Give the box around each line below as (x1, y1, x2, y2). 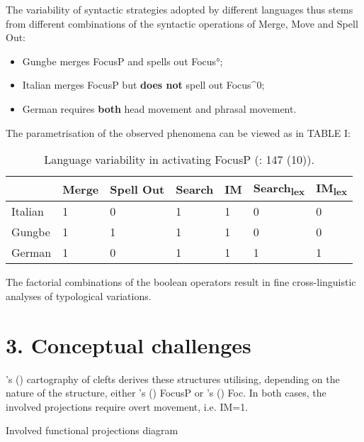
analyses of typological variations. (6, 288, 152, 303)
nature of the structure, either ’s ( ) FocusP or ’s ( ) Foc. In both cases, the (6, 385, 326, 400)
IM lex (316, 179, 348, 199)
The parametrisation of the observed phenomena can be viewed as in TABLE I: (6, 125, 351, 140)
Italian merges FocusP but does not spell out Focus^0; (22, 77, 265, 92)
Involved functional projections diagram (6, 423, 178, 438)
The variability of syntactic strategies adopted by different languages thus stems (6, 2, 353, 16)
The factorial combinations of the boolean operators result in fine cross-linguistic (6, 275, 356, 289)
